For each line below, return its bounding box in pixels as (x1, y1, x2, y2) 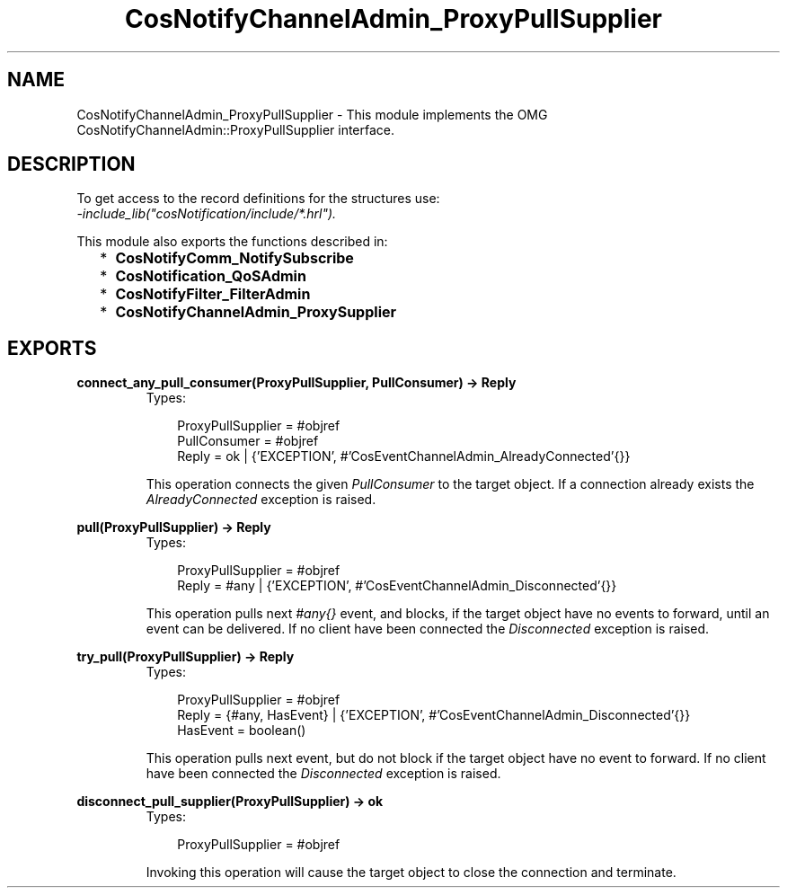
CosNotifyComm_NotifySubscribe (115, 249, 354, 268)
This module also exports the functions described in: (76, 234, 388, 250)
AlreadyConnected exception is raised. (146, 492, 376, 508)
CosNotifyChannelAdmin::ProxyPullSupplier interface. (76, 121, 395, 137)
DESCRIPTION (7, 153, 136, 176)
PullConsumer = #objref (177, 433, 319, 449)
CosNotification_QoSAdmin (115, 267, 306, 286)
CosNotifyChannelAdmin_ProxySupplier (115, 303, 397, 322)
